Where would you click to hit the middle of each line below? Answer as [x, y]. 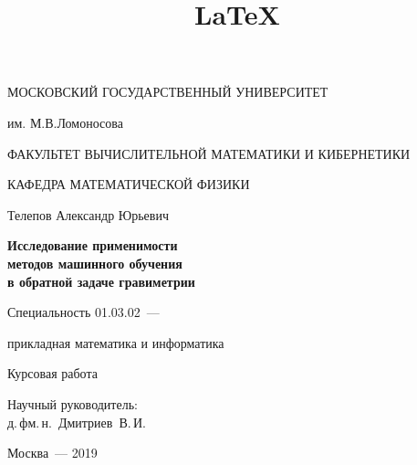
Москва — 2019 [52, 453]
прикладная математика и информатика [116, 342]
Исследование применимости [93, 245]
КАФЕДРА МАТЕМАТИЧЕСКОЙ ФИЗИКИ [129, 184]
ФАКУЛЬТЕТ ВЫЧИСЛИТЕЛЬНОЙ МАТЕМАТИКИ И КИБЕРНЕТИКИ [209, 153]
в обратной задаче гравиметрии [101, 281]
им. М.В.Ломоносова [65, 122]
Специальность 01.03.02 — [83, 312]
